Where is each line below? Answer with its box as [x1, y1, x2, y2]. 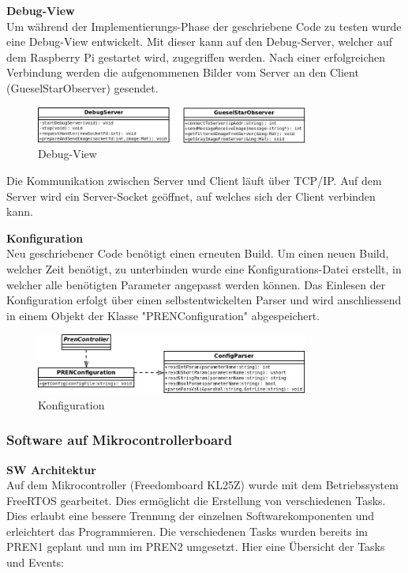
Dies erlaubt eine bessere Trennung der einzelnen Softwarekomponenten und [6, 507, 375, 524]
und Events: [6, 554, 65, 571]
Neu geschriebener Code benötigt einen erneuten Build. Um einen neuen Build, [6, 245, 389, 262]
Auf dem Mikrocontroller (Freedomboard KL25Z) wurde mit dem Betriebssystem [6, 477, 399, 493]
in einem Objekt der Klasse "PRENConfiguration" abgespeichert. [6, 307, 320, 323]
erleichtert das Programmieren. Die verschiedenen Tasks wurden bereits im [6, 522, 368, 539]
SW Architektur [6, 461, 96, 477]
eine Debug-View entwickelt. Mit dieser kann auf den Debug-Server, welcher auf [6, 33, 393, 50]
